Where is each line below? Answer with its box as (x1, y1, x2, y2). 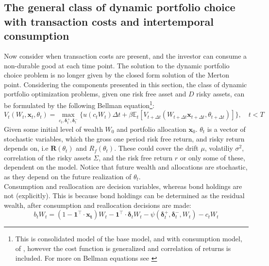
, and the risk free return (99, 152, 173, 162)
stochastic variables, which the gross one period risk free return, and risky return (4, 133, 245, 143)
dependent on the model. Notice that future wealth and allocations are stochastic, (4, 162, 248, 172)
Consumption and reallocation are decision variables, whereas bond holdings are (4, 181, 242, 191)
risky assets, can (196, 89, 245, 99)
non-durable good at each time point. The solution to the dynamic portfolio (4, 60, 230, 70)
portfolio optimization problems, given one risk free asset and (4, 89, 186, 99)
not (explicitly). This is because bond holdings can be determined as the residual (4, 190, 245, 201)
